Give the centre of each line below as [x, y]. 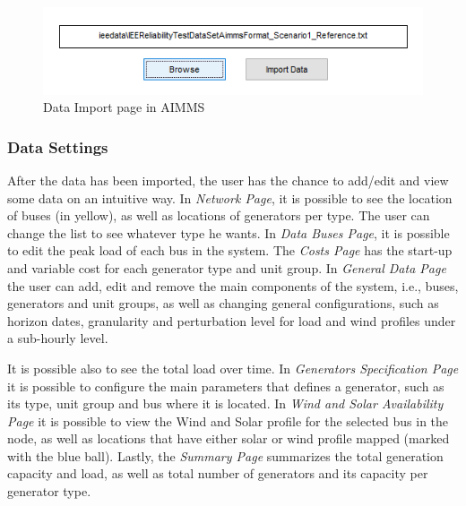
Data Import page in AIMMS [124, 107]
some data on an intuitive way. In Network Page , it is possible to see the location [230, 197]
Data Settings [58, 146]
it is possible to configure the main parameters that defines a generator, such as [226, 386]
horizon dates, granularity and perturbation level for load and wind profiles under [232, 320]
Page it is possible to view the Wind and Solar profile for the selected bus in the [228, 420]
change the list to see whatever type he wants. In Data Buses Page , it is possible [229, 232]
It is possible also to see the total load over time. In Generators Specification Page [233, 368]
